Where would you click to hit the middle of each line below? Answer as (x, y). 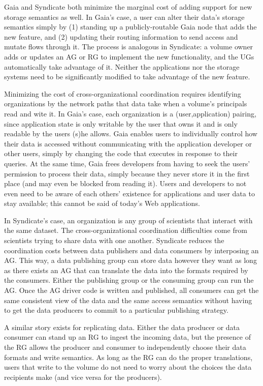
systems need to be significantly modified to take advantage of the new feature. (127, 77)
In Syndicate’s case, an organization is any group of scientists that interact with (128, 220)
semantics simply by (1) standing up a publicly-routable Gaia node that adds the (130, 27)
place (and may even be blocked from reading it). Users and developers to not (125, 183)
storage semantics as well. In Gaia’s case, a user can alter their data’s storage (124, 17)
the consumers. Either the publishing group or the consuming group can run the (129, 280)
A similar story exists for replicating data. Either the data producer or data (122, 327)
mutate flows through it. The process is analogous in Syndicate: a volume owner (129, 47)
